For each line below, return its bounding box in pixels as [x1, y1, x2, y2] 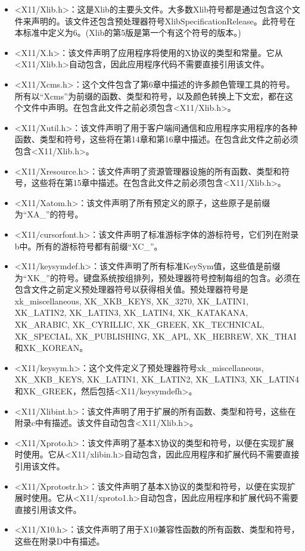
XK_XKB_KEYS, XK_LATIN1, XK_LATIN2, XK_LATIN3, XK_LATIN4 [14, 373, 299, 385]
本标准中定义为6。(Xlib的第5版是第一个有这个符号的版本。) [14, 26, 241, 39]
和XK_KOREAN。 [14, 341, 88, 354]
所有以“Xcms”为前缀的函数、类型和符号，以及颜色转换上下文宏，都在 [14, 89, 285, 102]
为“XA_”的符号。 [14, 208, 83, 220]
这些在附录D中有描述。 [14, 534, 105, 547]
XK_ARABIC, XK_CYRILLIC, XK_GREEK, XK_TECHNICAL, [14, 318, 264, 331]
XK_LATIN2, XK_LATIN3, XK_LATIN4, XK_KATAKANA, [14, 306, 248, 319]
